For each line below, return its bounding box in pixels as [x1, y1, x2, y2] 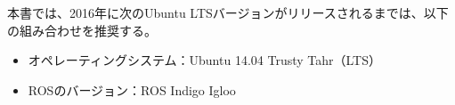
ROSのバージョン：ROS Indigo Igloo [28, 80, 236, 99]
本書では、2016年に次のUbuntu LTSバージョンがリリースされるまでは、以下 [7, 4, 449, 21]
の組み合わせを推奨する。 [7, 20, 157, 39]
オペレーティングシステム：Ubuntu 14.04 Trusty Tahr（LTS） [28, 51, 381, 69]
